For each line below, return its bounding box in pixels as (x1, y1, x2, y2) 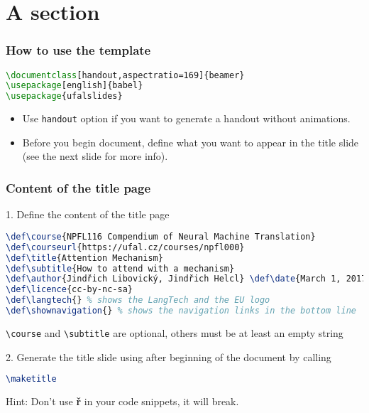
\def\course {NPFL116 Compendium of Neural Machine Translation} (6, 231, 316, 242)
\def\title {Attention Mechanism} (6, 252, 163, 263)
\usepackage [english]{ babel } (6, 80, 143, 91)
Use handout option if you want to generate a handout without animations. (22, 111, 351, 126)
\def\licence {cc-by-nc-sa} (6, 284, 133, 295)
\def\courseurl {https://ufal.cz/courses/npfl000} (6, 242, 245, 252)
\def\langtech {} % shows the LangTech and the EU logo (6, 295, 270, 306)
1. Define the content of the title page (6, 207, 170, 222)
